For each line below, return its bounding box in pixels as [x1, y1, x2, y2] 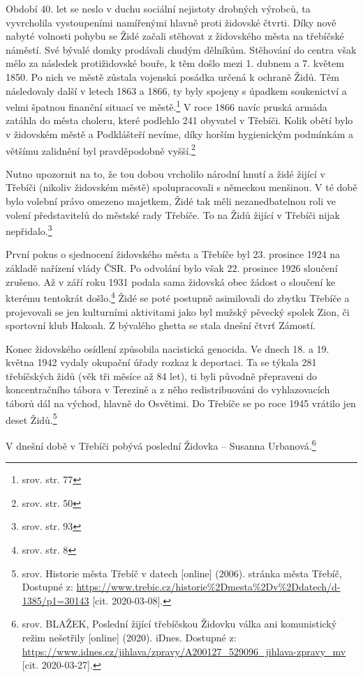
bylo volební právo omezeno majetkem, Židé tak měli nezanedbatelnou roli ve [6, 194, 336, 208]
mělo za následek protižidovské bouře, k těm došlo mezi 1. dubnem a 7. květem [6, 56, 344, 70]
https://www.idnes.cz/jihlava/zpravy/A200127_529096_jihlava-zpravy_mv [22, 644, 346, 658]
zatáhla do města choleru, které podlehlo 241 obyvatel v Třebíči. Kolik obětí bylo [6, 113, 353, 128]
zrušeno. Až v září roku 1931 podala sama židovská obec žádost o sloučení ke [6, 274, 336, 289]
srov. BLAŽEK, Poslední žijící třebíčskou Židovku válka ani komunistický [22, 616, 337, 631]
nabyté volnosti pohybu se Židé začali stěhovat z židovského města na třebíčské [6, 29, 344, 43]
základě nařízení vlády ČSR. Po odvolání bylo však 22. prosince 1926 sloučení [6, 261, 338, 275]
